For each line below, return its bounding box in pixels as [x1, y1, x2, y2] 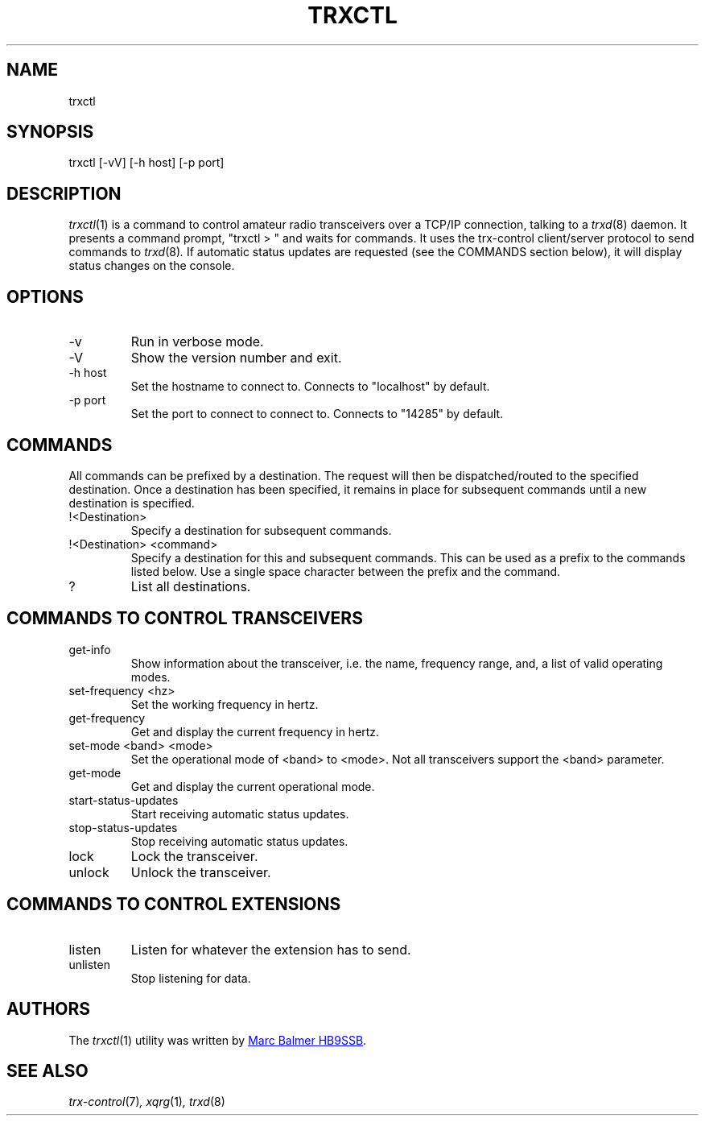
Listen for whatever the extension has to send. [130, 941, 411, 958]
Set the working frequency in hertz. [130, 697, 319, 711]
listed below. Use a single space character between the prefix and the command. [130, 564, 561, 578]
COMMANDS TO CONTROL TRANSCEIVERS [6, 608, 363, 629]
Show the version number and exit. [130, 350, 342, 366]
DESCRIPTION [6, 183, 122, 204]
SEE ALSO [6, 1060, 89, 1081]
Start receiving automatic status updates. [130, 806, 349, 821]
